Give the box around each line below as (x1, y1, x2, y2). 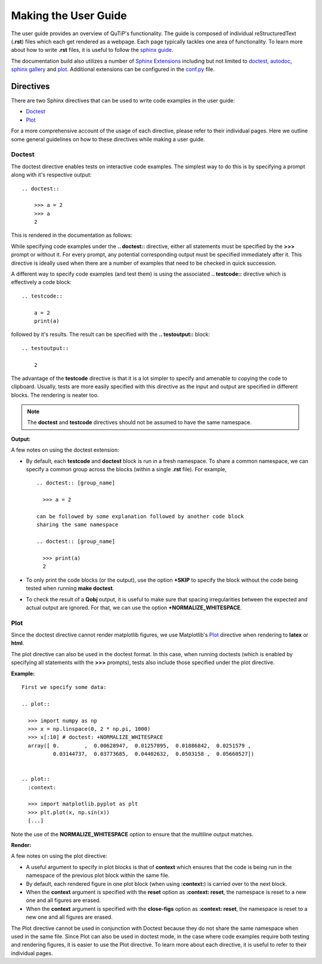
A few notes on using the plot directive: (11, 852, 107, 860)
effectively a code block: (11, 279, 72, 286)
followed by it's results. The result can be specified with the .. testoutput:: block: (11, 331, 210, 338)
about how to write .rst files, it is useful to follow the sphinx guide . (11, 47, 174, 54)
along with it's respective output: (11, 171, 92, 178)
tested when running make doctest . (26, 585, 114, 592)
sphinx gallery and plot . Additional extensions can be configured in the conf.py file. (11, 66, 215, 73)
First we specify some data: (21, 684, 107, 690)
